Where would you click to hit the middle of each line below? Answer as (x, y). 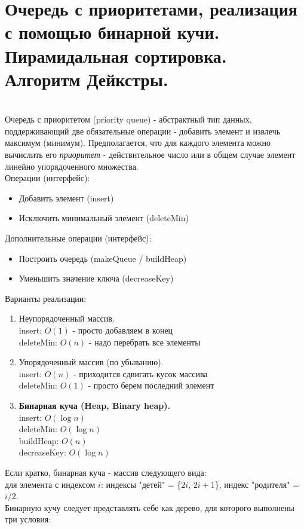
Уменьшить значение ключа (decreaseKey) (96, 278)
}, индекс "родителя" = (257, 484)
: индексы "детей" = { (141, 484)
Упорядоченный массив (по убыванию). (91, 362)
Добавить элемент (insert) (66, 198)
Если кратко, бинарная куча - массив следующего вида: (106, 472)
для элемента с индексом (50, 484)
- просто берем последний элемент (151, 385)
